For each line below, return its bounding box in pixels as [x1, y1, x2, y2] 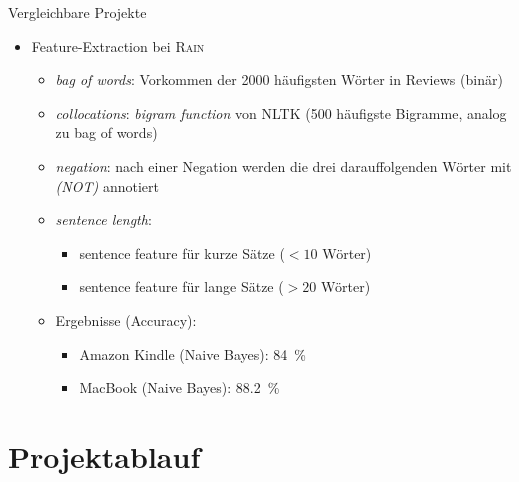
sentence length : [55, 209, 152, 230]
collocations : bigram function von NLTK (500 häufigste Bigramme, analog [55, 102, 507, 123]
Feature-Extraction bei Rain [31, 35, 205, 56]
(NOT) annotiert [55, 175, 159, 196]
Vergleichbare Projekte [8, 2, 147, 22]
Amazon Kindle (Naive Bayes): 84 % [79, 343, 306, 364]
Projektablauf [8, 435, 201, 476]
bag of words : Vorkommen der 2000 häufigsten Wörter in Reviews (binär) [55, 69, 503, 90]
